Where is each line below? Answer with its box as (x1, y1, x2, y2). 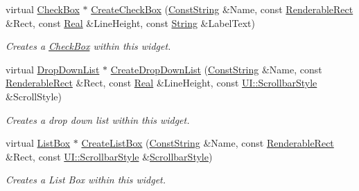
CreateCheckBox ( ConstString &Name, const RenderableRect (91, 2, 353, 16)
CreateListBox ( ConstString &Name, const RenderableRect (81, 136, 334, 150)
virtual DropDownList (6, 62, 100, 76)
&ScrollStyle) (6, 89, 62, 103)
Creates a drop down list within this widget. (6, 112, 190, 127)
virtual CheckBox (6, 2, 80, 16)
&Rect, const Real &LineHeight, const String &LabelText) (6, 15, 255, 30)
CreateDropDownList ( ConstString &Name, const (110, 62, 322, 76)
